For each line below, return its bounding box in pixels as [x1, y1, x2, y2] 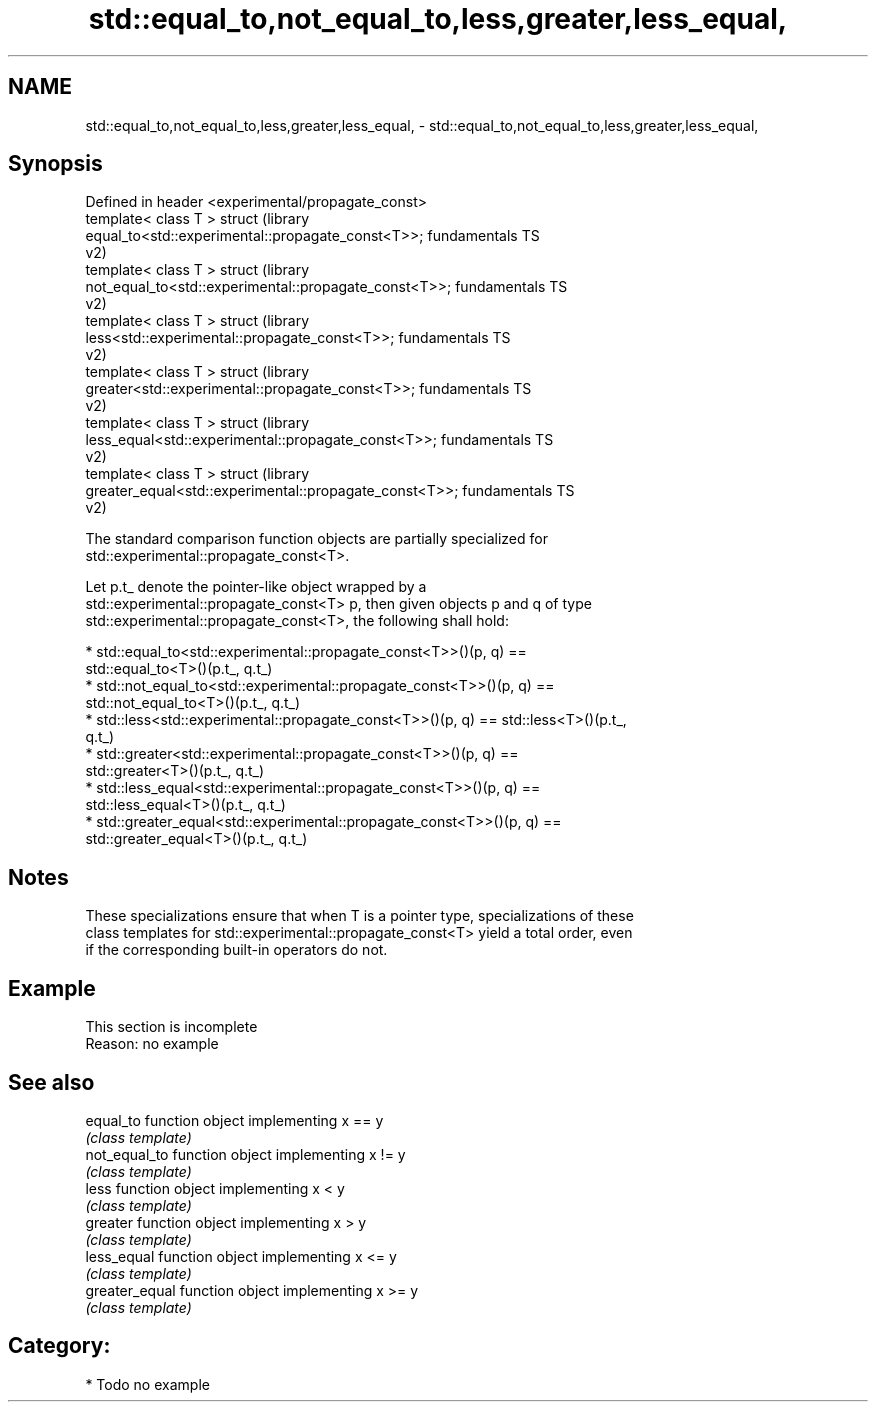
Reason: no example [85, 1035, 219, 1053]
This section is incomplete [85, 1018, 258, 1036]
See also [8, 1069, 95, 1095]
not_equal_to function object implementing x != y [85, 1145, 406, 1163]
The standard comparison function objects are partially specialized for [85, 530, 548, 548]
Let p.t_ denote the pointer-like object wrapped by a [85, 578, 427, 596]
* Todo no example [85, 1375, 210, 1393]
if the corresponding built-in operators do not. [85, 941, 388, 959]
